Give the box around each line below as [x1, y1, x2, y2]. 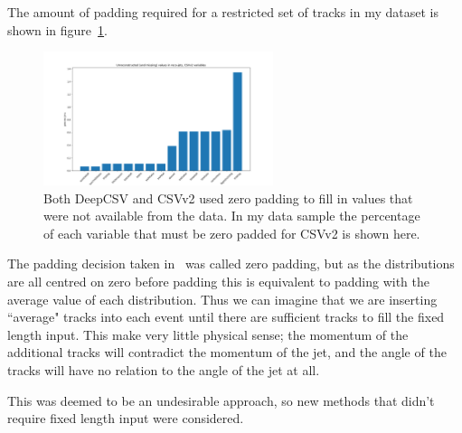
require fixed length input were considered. [7, 409, 244, 428]
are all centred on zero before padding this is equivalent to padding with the [7, 271, 429, 290]
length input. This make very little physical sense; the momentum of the [7, 325, 409, 344]
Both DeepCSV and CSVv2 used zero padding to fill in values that [43, 188, 413, 207]
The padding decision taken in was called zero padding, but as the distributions [7, 254, 455, 273]
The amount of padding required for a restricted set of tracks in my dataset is [7, 3, 438, 21]
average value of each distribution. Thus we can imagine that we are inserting [7, 289, 438, 308]
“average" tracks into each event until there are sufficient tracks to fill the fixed [7, 307, 445, 326]
